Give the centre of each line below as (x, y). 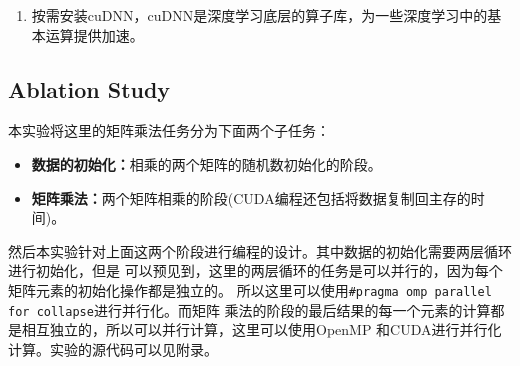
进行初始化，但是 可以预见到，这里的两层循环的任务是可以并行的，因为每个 (255, 270)
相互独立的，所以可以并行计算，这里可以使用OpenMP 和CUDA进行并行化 (261, 329)
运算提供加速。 (94, 34)
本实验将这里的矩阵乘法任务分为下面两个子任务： (169, 130)
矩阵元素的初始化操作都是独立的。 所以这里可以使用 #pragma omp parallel (250, 289)
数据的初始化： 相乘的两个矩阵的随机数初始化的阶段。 (206, 163)
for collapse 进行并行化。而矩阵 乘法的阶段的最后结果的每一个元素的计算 (249, 309)
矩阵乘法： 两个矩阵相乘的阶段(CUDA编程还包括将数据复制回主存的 (251, 197)
